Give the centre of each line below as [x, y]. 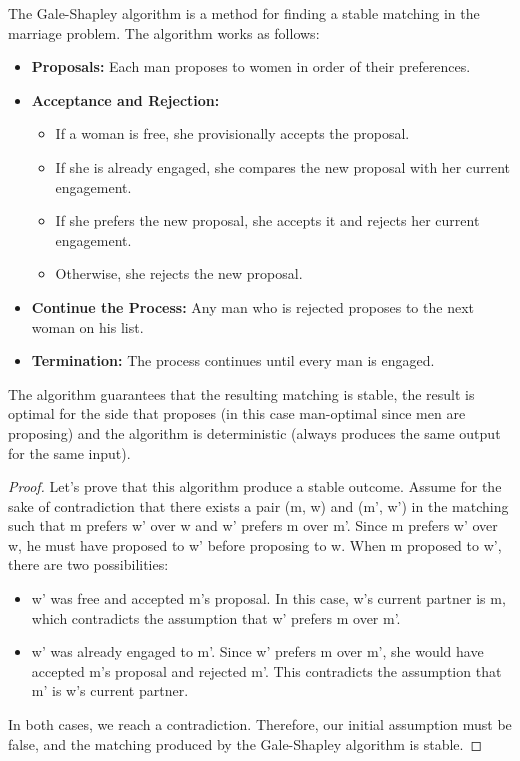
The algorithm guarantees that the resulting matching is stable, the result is [241, 393]
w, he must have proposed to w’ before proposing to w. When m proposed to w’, [255, 544]
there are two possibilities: [88, 564]
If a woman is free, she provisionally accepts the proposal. [232, 133]
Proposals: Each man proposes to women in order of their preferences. [251, 66]
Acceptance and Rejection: [125, 99]
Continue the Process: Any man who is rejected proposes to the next [252, 306]
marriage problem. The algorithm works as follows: [164, 32]
